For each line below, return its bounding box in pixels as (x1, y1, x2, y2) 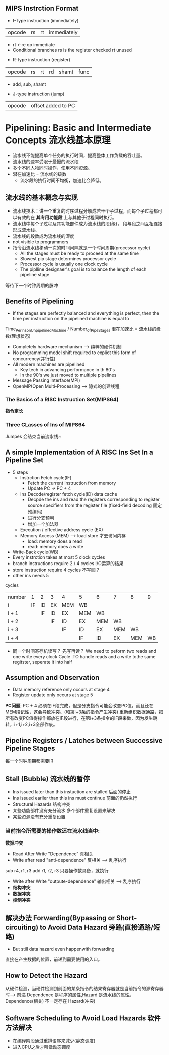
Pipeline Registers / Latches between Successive (5, 736, 163, 745)
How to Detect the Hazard (5, 971, 88, 980)
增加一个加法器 (27, 521, 59, 527)
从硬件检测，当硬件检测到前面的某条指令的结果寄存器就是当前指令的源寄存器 (5, 985, 164, 991)
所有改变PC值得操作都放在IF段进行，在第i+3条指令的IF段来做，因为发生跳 (5, 715, 158, 721)
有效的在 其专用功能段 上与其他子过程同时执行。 (17, 214, 117, 220)
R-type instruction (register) (12, 56, 71, 62)
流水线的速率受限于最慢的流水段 (12, 158, 79, 164)
